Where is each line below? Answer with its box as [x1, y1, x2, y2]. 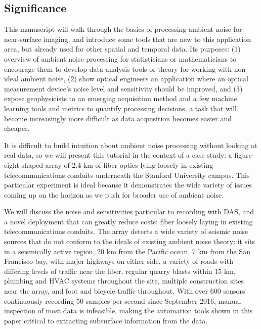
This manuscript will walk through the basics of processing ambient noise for [4, 24, 242, 34]
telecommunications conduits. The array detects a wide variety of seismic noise [4, 226, 248, 237]
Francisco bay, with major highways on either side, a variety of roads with [4, 256, 233, 266]
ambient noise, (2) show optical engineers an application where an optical [21, 73, 248, 84]
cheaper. [4, 123, 30, 133]
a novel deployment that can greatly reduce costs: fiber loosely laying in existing [4, 216, 253, 226]
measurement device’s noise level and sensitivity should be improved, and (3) [4, 83, 243, 93]
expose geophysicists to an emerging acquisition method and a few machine [4, 93, 237, 104]
